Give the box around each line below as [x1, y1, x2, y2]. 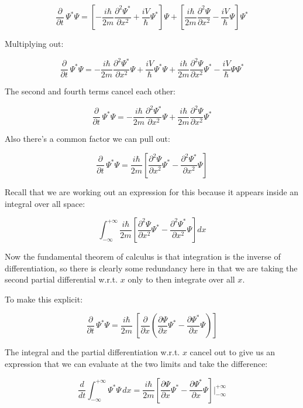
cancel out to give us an [190, 346, 276, 358]
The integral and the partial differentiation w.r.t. [5, 346, 180, 358]
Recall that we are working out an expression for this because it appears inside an [5, 185, 299, 198]
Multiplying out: [5, 38, 64, 49]
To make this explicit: [5, 293, 83, 305]
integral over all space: [5, 197, 85, 209]
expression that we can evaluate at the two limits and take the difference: [5, 358, 268, 370]
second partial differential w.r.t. [5, 273, 118, 285]
